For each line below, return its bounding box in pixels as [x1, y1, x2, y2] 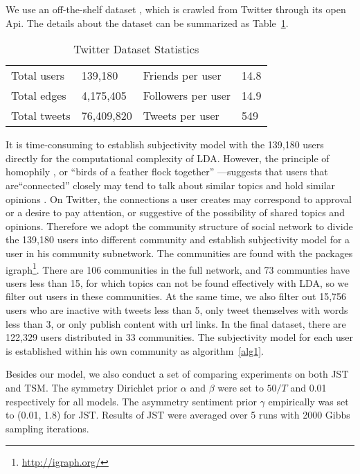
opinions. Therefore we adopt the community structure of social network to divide [6, 218, 353, 233]
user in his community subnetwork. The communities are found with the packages [6, 245, 353, 260]
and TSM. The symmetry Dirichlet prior [6, 380, 178, 394]
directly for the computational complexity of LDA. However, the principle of [6, 150, 330, 165]
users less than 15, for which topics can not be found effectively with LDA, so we [6, 275, 349, 290]
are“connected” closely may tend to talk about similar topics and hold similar [6, 177, 336, 192]
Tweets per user [143, 107, 219, 124]
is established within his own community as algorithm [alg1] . [6, 343, 264, 358]
